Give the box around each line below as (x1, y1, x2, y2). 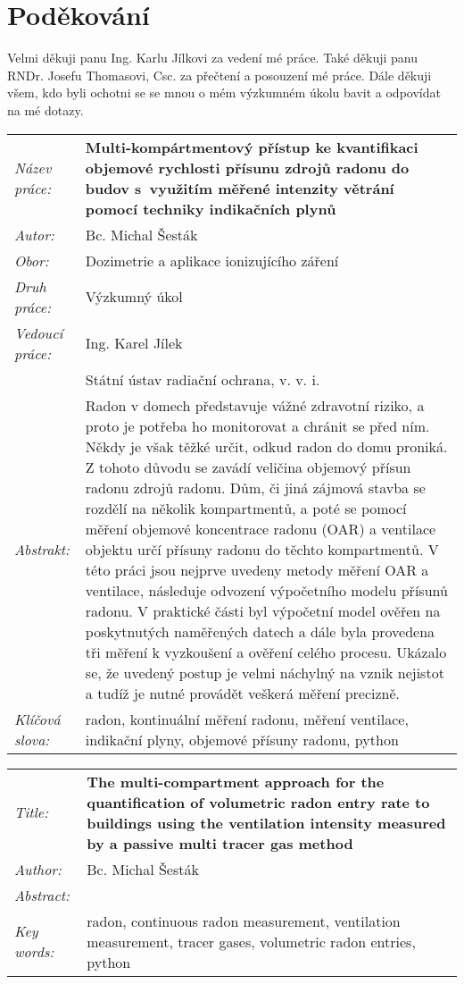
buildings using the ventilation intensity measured (87, 812, 446, 833)
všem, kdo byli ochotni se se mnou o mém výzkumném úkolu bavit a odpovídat (7, 83, 441, 102)
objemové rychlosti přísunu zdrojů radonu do (85, 156, 410, 178)
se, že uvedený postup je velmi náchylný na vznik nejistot (85, 661, 444, 683)
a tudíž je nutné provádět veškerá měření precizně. (85, 682, 401, 703)
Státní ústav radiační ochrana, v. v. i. (85, 368, 320, 390)
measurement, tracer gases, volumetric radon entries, (87, 930, 416, 952)
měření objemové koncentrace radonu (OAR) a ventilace (85, 517, 436, 539)
